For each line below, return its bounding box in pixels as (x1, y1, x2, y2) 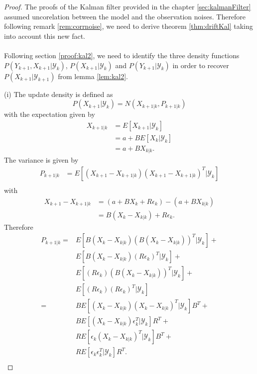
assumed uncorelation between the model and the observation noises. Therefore (4, 11, 246, 21)
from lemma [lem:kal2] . (58, 71, 128, 81)
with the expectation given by (4, 109, 95, 119)
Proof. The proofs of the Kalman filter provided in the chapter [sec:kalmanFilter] (4, 1, 251, 11)
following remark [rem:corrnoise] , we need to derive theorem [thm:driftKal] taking (4, 21, 253, 31)
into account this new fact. (4, 30, 86, 41)
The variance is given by (4, 155, 79, 165)
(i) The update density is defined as (4, 89, 113, 99)
